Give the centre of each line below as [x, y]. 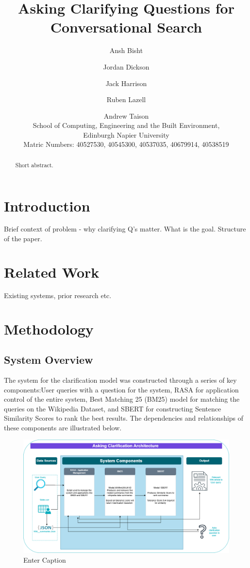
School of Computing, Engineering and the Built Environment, [126, 125]
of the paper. [23, 239]
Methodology [49, 328]
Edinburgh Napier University [126, 134]
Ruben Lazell [126, 99]
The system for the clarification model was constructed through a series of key [120, 380]
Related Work [52, 272]
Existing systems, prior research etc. [58, 295]
